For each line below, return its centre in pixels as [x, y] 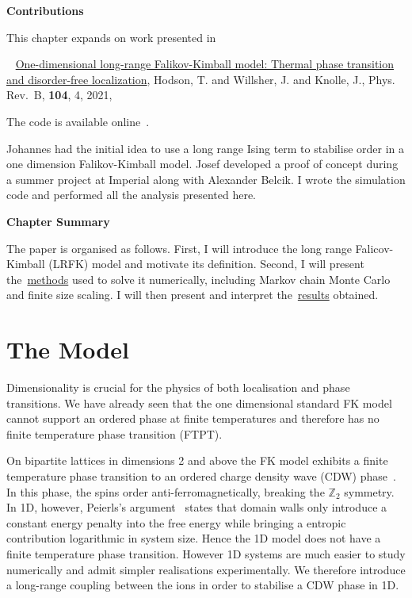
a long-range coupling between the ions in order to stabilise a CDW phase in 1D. [203, 585]
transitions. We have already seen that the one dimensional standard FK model [199, 402]
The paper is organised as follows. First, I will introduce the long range [179, 248]
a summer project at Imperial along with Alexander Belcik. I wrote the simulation [206, 179]
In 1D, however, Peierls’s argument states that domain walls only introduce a [197, 507]
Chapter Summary [58, 221]
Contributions [45, 10]
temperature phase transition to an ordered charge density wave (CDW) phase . [201, 476]
